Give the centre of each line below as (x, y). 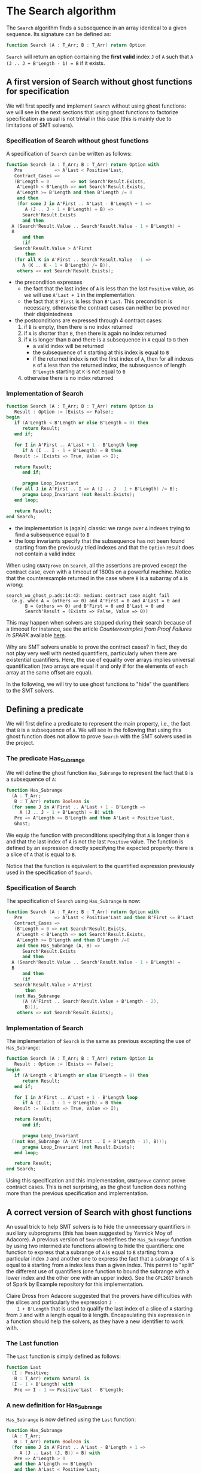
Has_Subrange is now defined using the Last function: (71, 1419)
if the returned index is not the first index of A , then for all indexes (113, 359)
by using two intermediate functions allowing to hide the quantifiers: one (95, 1246)
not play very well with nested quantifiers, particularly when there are (92, 653)
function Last (24, 1368)
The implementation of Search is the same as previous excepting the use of (99, 1041)
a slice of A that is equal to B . (41, 854)
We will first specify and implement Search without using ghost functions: (96, 106)
